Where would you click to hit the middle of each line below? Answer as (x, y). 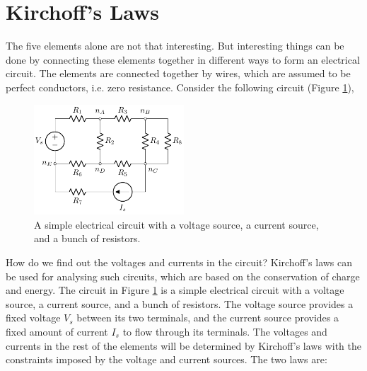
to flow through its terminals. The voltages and (225, 331)
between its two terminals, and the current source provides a (208, 318)
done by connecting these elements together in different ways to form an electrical (183, 59)
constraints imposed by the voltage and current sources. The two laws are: (167, 359)
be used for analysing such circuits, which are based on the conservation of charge (183, 276)
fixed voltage (33, 318)
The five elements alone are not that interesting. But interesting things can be (175, 46)
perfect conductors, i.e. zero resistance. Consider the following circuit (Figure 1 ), (180, 87)
